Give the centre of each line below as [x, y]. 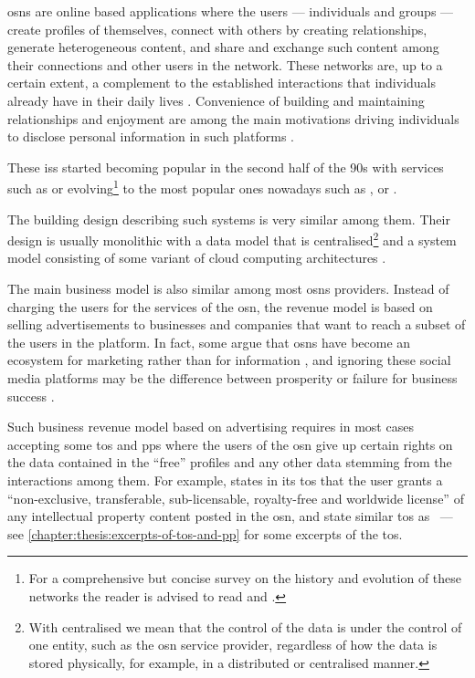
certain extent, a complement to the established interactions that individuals [222, 83]
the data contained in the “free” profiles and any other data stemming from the [230, 462]
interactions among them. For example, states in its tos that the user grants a [225, 480]
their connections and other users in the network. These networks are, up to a [225, 64]
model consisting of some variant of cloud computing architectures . [197, 258]
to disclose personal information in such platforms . [151, 136]
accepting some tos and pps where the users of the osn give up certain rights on [230, 444]
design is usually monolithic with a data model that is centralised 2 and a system [232, 239]
